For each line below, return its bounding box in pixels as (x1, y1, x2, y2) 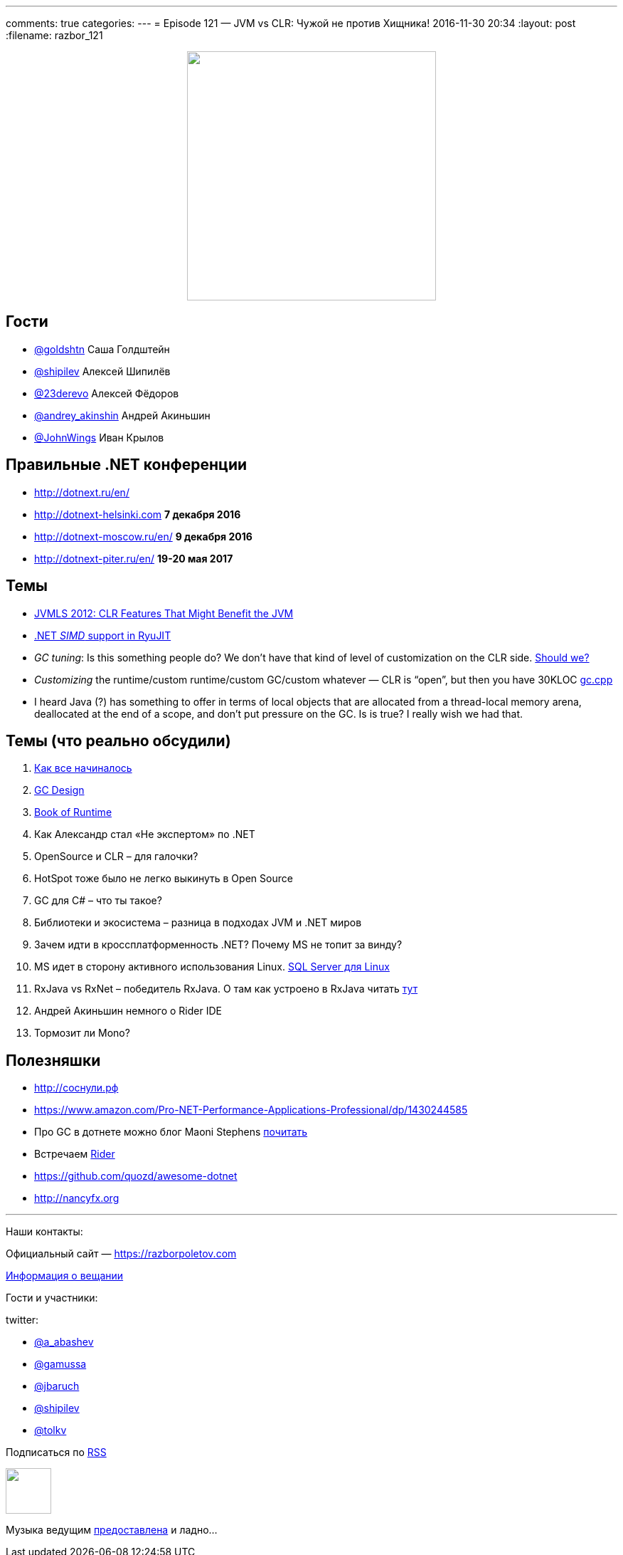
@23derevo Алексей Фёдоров (34, 387, 179, 399)
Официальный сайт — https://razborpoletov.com (6, 1247, 237, 1260)
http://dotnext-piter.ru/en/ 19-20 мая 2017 (34, 552, 233, 565)
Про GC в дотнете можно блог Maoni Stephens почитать (34, 1126, 308, 1138)
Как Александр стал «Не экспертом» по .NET (34, 828, 255, 841)
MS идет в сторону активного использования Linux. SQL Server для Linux (34, 960, 390, 973)
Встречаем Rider (34, 1148, 115, 1161)
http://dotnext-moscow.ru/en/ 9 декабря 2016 (34, 530, 252, 543)
